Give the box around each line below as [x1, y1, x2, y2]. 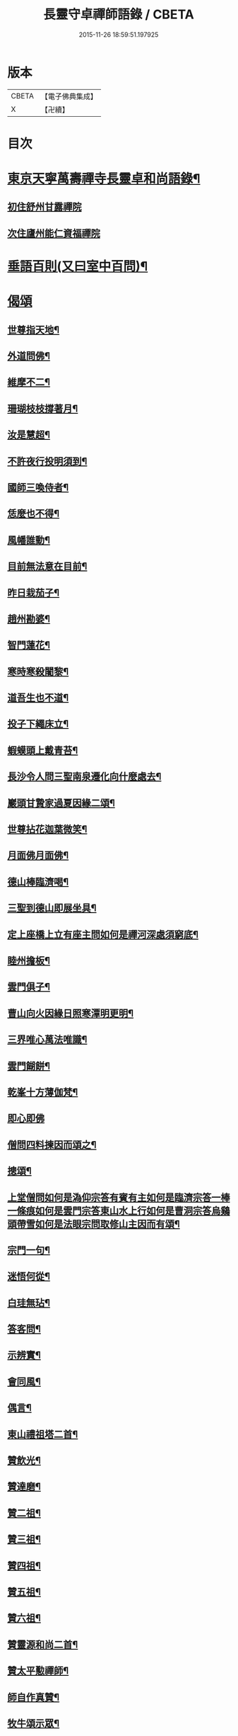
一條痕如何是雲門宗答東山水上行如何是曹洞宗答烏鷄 [7, 1205, 230, 1217]
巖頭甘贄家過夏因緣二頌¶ [7, 797, 115, 809]
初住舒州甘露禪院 [7, 201, 82, 213]
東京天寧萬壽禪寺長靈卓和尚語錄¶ [7, 171, 201, 187]
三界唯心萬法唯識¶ [7, 1033, 88, 1045]
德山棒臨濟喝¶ [7, 875, 69, 887]
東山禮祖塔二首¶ [7, 1428, 78, 1440]
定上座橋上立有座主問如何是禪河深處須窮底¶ [7, 929, 199, 941]
